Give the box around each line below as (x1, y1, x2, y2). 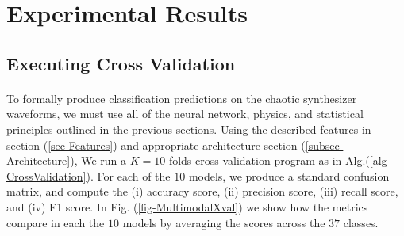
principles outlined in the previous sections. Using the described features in (6, 120, 371, 137)
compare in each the (6, 214, 105, 230)
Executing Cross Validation (6, 51, 236, 75)
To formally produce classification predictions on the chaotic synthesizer (6, 89, 357, 106)
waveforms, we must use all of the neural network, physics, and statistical (6, 105, 364, 122)
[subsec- (305, 136, 344, 153)
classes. (343, 214, 379, 230)
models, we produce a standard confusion (188, 167, 390, 184)
